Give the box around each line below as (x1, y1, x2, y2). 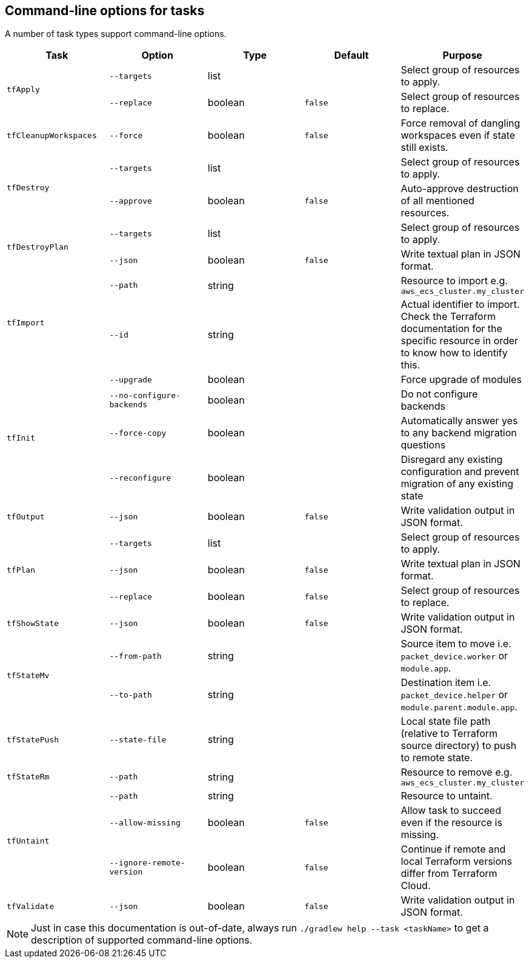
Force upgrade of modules (401, 373, 522, 386)
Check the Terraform (401, 310, 496, 323)
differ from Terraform (401, 867, 497, 880)
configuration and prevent (401, 465, 519, 478)
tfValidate (7, 901, 55, 911)
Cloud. (401, 879, 431, 892)
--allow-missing (109, 818, 181, 827)
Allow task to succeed (401, 804, 501, 817)
